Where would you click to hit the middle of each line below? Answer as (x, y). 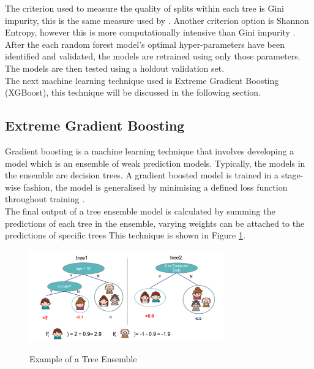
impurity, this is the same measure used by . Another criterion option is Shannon (157, 20)
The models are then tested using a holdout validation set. (115, 68)
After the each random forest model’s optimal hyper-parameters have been (145, 44)
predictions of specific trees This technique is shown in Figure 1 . (125, 235)
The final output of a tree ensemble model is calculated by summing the (140, 211)
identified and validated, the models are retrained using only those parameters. (153, 56)
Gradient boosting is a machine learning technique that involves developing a (150, 150)
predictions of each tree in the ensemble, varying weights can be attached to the (155, 223)
